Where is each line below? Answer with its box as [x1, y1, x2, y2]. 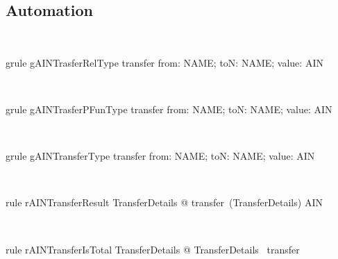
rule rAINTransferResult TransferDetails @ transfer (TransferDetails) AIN [6, 195, 323, 210]
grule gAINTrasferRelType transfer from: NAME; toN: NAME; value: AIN [6, 55, 323, 69]
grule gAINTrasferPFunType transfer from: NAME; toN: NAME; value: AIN [6, 101, 332, 116]
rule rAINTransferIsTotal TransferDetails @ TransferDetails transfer [6, 242, 300, 256]
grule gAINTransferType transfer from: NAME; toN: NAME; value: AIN [6, 149, 315, 163]
